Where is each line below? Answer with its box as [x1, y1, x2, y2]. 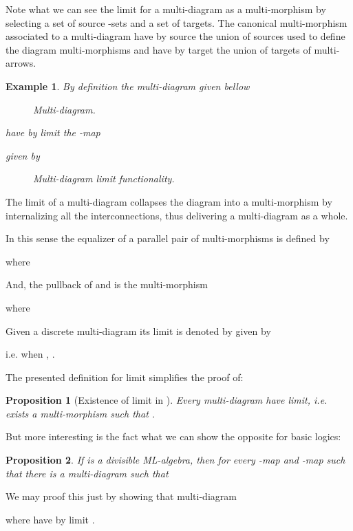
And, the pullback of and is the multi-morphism [6, 277, 208, 292]
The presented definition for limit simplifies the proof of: [6, 369, 244, 384]
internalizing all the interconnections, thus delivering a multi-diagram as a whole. [6, 208, 348, 222]
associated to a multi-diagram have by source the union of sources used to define [6, 29, 345, 43]
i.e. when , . [6, 347, 55, 361]
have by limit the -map [6, 125, 100, 140]
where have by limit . [6, 512, 95, 526]
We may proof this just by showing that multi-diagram [6, 489, 237, 503]
